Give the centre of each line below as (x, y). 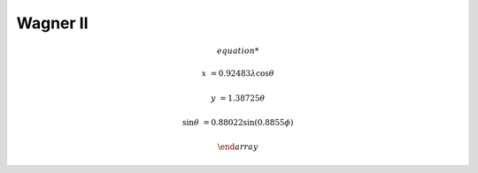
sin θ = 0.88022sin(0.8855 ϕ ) (238, 122)
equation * (238, 51)
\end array (238, 147)
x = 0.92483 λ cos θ (238, 74)
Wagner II (52, 23)
